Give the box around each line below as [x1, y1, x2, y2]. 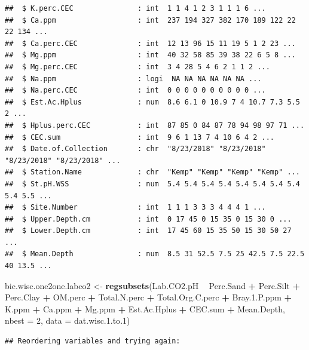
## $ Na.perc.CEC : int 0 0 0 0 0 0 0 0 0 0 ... [5, 86, 266, 95]
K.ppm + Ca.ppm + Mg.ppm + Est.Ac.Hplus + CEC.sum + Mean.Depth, [5, 302, 285, 315]
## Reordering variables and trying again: [5, 337, 180, 346]
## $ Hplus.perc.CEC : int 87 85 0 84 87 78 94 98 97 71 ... [5, 121, 305, 130]
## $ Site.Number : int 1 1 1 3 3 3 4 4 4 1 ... [5, 203, 266, 212]
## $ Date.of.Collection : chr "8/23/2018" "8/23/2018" [5, 145, 266, 153]
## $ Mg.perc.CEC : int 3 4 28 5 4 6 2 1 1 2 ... [5, 62, 270, 71]
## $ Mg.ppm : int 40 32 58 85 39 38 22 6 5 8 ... [5, 51, 296, 60]
